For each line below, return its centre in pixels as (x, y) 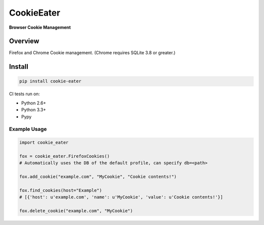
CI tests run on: (24, 94)
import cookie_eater (44, 143)
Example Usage (28, 129)
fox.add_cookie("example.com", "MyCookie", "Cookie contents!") (98, 177)
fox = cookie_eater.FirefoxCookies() (65, 156)
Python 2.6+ (34, 103)
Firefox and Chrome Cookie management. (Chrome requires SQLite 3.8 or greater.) (92, 53)
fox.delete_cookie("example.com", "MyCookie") (76, 211)
